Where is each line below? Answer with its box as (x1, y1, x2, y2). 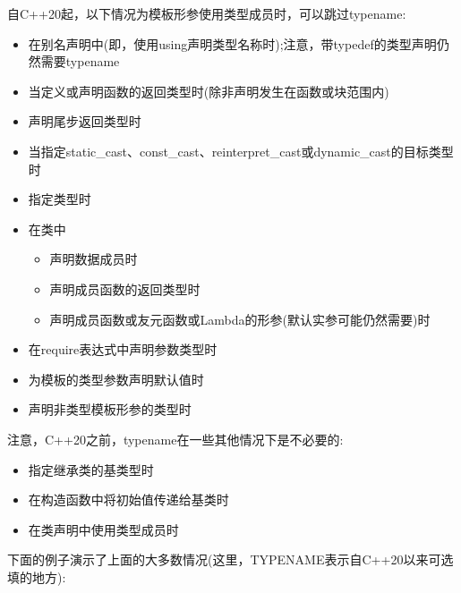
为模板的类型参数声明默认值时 (28, 369, 204, 388)
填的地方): (7, 567, 66, 586)
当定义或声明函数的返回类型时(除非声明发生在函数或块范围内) (28, 81, 389, 100)
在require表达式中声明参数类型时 (28, 340, 218, 359)
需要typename (40, 52, 120, 71)
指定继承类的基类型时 (28, 460, 154, 479)
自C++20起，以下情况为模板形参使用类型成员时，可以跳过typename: (7, 4, 406, 22)
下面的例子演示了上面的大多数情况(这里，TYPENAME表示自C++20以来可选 (7, 550, 454, 569)
